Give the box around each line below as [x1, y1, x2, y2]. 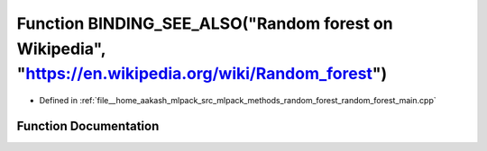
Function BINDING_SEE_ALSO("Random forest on [16, 13, 393, 33]
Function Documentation [16, 118, 160, 134]
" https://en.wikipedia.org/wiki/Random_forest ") [16, 64, 388, 84]
